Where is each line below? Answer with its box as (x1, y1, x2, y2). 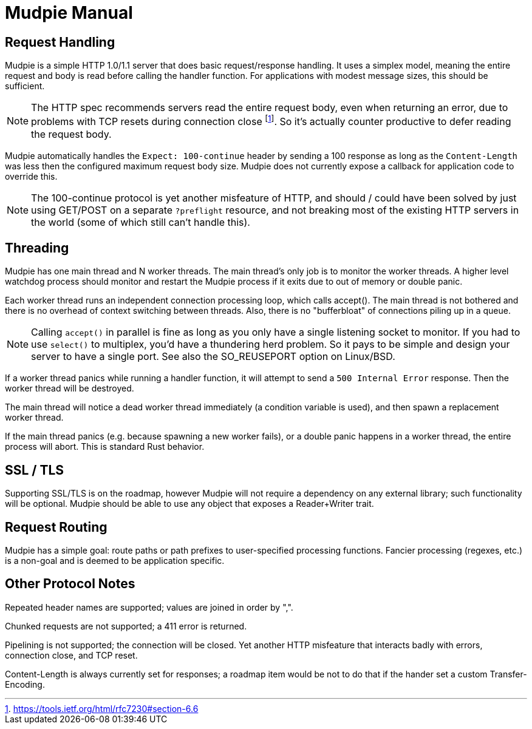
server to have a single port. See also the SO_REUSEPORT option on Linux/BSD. (31, 350, 395, 363)
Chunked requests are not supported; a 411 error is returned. (5, 620, 247, 631)
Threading (5, 240, 69, 256)
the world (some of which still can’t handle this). (31, 215, 250, 228)
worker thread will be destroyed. (5, 383, 134, 394)
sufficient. (5, 81, 45, 92)
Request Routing (5, 519, 107, 535)
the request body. (31, 127, 112, 140)
